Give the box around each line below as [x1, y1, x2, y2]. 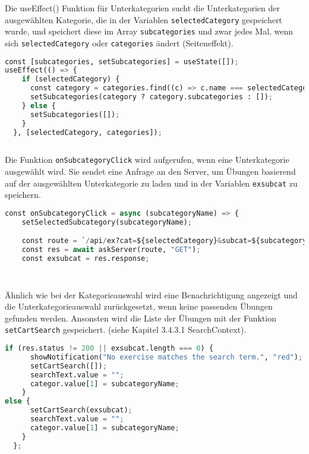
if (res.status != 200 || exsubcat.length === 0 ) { [5, 344, 213, 353]
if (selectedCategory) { [21, 75, 120, 84]
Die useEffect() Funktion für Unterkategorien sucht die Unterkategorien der [5, 2, 280, 14]
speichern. [5, 188, 41, 201]
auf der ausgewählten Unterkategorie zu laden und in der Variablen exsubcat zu [5, 176, 298, 189]
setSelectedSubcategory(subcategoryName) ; [21, 217, 192, 226]
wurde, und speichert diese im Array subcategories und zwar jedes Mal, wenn [5, 25, 294, 37]
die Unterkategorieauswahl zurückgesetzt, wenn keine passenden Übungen [5, 300, 273, 313]
